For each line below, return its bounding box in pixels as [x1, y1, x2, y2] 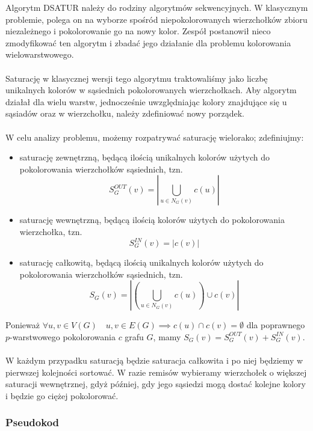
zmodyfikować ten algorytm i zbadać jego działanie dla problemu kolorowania [5, 36, 291, 49]
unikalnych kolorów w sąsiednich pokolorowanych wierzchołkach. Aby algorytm [5, 84, 297, 96]
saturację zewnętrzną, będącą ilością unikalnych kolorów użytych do [19, 151, 270, 164]
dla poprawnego [246, 319, 305, 331]
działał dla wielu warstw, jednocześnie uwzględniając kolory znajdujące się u [5, 95, 287, 108]
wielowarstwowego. [5, 48, 74, 61]
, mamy [153, 330, 181, 343]
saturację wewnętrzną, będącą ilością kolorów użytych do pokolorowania [19, 213, 285, 226]
